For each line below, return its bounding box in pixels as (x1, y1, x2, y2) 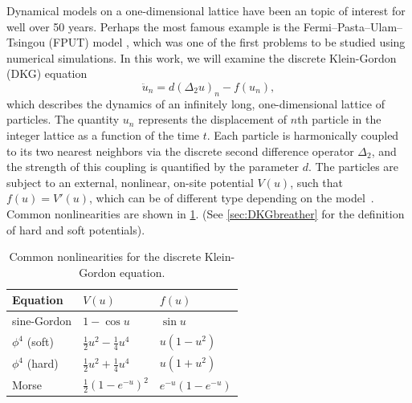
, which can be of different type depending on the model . (89, 189, 374, 206)
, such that (290, 173, 344, 190)
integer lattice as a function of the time (6, 126, 200, 143)
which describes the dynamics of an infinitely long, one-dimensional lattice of (6, 95, 385, 112)
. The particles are (308, 158, 399, 175)
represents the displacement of (138, 111, 288, 128)
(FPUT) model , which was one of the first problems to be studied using (48, 34, 406, 51)
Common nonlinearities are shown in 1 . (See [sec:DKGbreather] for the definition (6, 205, 405, 222)
